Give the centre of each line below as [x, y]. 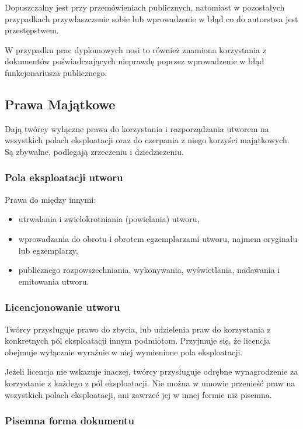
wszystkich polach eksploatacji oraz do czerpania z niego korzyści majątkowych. [147, 140]
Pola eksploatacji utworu [64, 177]
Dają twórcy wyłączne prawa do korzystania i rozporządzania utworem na [137, 128]
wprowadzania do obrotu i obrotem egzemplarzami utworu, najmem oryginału [158, 238]
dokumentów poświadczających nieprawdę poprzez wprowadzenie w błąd [135, 61]
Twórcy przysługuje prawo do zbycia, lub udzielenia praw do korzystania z [138, 329]
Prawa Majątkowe [60, 104]
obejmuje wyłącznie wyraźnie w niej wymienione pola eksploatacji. [124, 352]
